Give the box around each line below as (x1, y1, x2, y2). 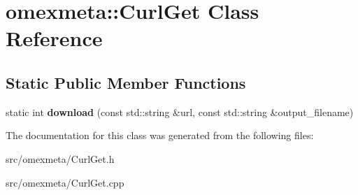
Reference (6, 24, 103, 52)
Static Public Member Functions (6, 71, 246, 93)
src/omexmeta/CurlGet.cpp (6, 175, 124, 189)
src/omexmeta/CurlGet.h (6, 151, 115, 166)
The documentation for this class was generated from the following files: (6, 128, 314, 143)
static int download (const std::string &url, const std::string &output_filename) (6, 104, 354, 119)
